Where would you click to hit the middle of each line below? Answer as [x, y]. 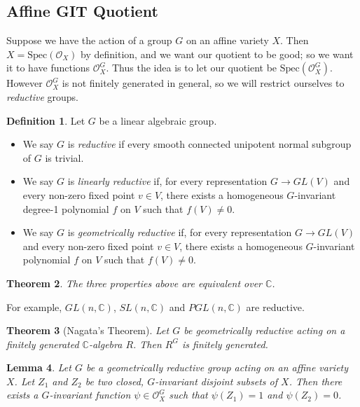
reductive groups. [42, 96]
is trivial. [64, 157]
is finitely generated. [225, 344]
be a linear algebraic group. [158, 120]
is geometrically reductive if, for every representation [180, 232]
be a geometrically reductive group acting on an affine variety [217, 367]
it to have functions [48, 68]
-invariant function [90, 395]
